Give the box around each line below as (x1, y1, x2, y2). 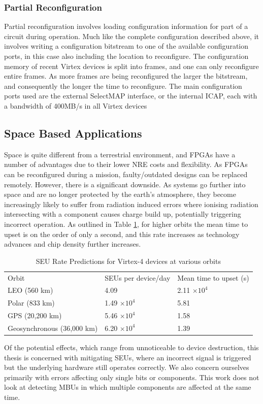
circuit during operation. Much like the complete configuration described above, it (4, 30, 259, 41)
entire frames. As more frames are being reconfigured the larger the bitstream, (4, 71, 248, 81)
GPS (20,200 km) (8, 310, 62, 321)
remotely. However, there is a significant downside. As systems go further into (4, 179, 246, 189)
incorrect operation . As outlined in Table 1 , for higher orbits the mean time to (4, 218, 248, 229)
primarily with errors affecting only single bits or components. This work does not (4, 372, 259, 382)
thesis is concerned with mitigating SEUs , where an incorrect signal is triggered (4, 352, 251, 362)
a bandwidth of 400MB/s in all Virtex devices (4, 100, 147, 111)
